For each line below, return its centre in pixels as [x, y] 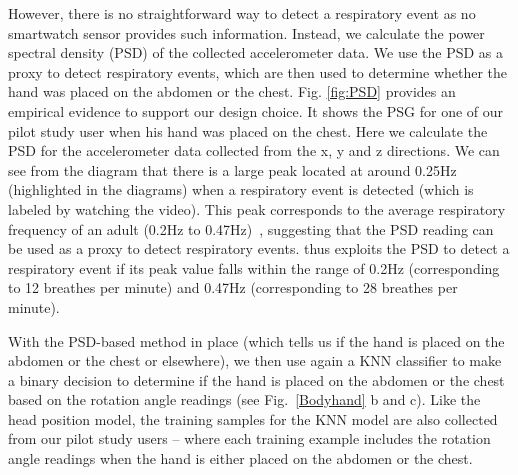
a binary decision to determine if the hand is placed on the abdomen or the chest [256, 379]
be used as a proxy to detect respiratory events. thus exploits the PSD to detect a [259, 248]
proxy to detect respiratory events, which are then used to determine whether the [258, 71]
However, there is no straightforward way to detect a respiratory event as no [242, 13]
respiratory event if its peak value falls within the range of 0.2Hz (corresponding [254, 267]
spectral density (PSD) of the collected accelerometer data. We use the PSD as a [256, 52]
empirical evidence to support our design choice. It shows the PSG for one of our [256, 110]
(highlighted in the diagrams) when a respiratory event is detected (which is [241, 189]
